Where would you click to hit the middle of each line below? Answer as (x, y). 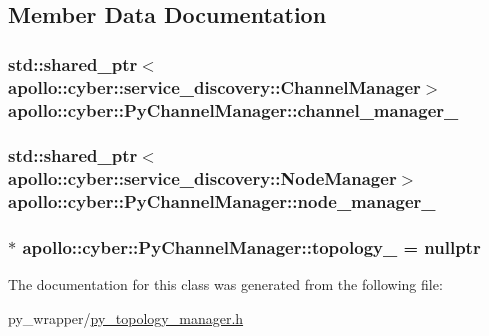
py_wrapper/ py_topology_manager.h (126, 317)
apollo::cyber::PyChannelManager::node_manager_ (222, 201)
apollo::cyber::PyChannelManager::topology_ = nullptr (251, 247)
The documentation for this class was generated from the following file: (225, 284)
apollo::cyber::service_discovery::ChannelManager (214, 86)
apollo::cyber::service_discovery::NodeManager (202, 178)
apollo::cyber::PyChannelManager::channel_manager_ (233, 109)
